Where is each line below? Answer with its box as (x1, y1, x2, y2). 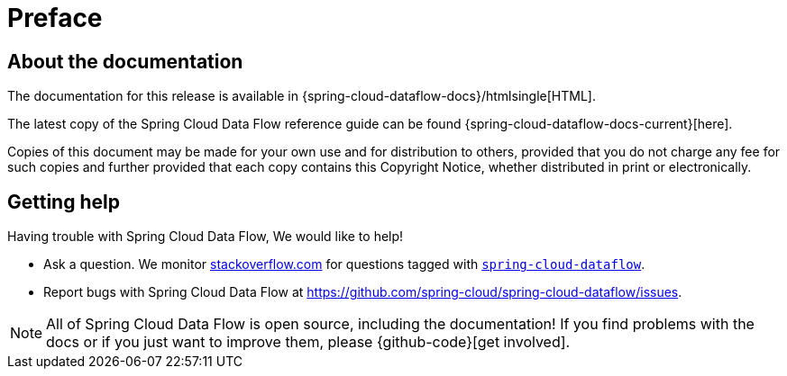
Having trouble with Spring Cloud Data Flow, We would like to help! (7, 228, 404, 245)
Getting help (7, 190, 120, 213)
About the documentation (7, 49, 243, 73)
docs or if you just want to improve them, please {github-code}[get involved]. (46, 333, 571, 352)
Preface (7, 3, 103, 33)
